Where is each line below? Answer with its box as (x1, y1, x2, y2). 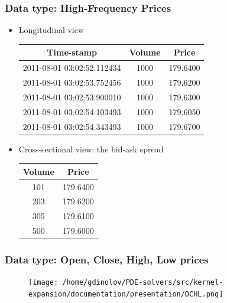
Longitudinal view (18, 24, 85, 36)
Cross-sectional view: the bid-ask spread (18, 142, 164, 155)
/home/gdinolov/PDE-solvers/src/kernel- (62, 278, 223, 287)
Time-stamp (47, 46, 97, 58)
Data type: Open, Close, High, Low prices (5, 252, 209, 267)
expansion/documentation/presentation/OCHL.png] (28, 290, 223, 299)
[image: (28, 278, 59, 287)
